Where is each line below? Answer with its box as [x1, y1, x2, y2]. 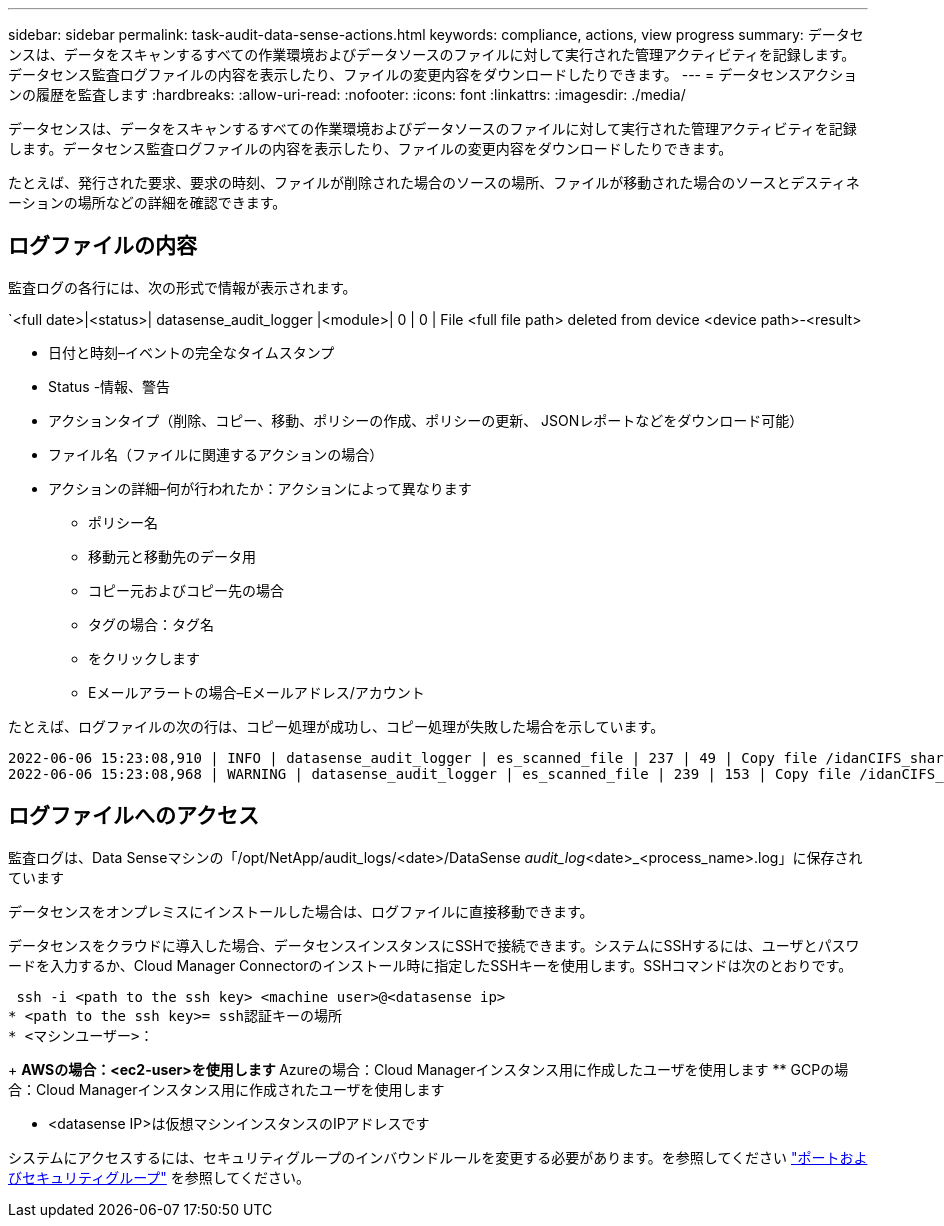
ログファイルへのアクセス [8, 803, 259, 829]
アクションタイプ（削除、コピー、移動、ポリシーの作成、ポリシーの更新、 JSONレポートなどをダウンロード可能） [48, 411, 804, 429]
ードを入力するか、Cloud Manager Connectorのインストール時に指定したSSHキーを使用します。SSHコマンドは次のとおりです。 [8, 956, 853, 974]
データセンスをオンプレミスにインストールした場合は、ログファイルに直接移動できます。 [8, 902, 594, 920]
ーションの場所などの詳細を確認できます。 [8, 194, 287, 211]
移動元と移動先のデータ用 [88, 547, 256, 565]
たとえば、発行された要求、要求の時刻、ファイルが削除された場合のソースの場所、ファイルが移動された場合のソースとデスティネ [8, 174, 860, 191]
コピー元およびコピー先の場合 [88, 581, 284, 599]
